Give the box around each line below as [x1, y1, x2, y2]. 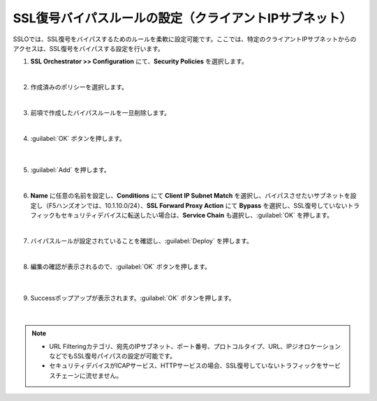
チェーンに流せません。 [54, 371, 122, 379]
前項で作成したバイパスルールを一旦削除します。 [30, 108, 171, 116]
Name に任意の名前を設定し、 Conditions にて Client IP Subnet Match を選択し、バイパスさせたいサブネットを [30, 192, 350, 200]
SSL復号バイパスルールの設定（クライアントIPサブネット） [13, 10, 353, 26]
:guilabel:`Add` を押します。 [30, 166, 111, 174]
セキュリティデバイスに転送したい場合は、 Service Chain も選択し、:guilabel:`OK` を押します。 [60, 211, 334, 220]
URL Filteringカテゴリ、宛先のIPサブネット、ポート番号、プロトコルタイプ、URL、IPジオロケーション [49, 342, 341, 350]
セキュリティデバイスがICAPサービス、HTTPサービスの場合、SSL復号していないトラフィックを [49, 361, 323, 370]
